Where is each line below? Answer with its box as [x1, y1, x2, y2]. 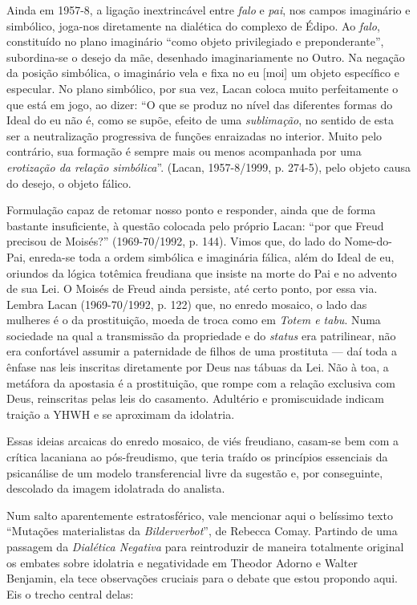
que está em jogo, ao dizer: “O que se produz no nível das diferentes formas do [6, 95, 393, 112]
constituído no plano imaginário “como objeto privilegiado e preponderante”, [6, 33, 384, 50]
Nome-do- [344, 233, 392, 250]
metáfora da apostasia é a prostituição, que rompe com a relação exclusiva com [6, 374, 395, 391]
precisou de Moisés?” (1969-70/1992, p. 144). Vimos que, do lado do [6, 233, 341, 250]
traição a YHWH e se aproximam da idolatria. [6, 405, 235, 422]
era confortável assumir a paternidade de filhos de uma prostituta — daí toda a [6, 343, 398, 359]
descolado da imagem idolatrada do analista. [6, 480, 225, 497]
